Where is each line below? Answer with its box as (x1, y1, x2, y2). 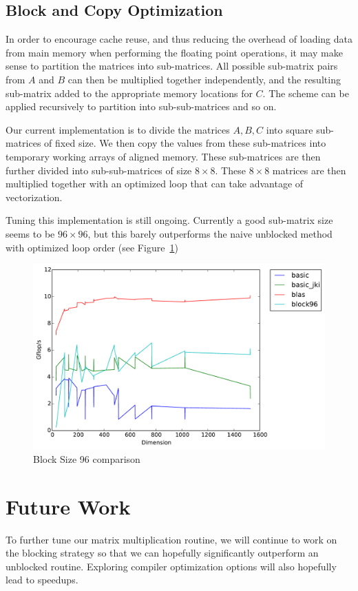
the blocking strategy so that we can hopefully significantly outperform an (6, 546, 319, 560)
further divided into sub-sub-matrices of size (6, 163, 192, 177)
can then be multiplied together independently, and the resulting (67, 72, 341, 86)
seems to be (6, 226, 55, 240)
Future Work (6, 492, 131, 520)
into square (266, 122, 313, 136)
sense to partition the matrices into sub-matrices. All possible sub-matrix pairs (6, 59, 338, 73)
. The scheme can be (262, 85, 349, 100)
